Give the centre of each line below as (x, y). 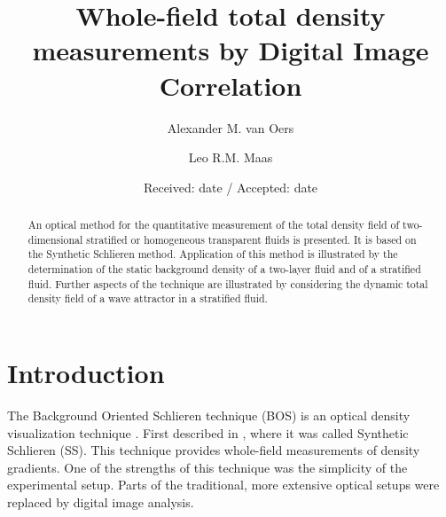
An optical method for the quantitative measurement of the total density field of (214, 225)
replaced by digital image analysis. (101, 501)
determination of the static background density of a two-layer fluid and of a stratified (224, 269)
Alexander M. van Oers (231, 127)
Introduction (86, 373)
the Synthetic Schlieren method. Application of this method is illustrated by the (213, 254)
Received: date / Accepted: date (231, 187)
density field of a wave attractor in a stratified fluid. (148, 298)
